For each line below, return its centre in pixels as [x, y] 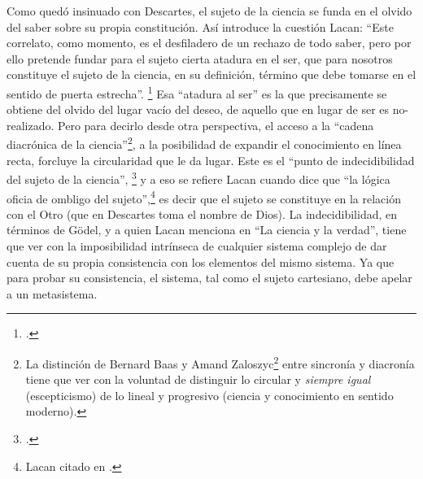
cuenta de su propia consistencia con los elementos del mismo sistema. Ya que [201, 261]
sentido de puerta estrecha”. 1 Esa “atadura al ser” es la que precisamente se [197, 92]
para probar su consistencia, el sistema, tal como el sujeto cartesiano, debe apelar [209, 278]
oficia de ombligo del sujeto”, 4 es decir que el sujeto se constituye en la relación [204, 197]
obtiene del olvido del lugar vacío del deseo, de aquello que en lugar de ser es [198, 109]
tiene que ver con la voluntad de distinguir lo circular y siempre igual [198, 379]
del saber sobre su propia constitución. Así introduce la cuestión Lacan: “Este [200, 26]
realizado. [31, 125]
